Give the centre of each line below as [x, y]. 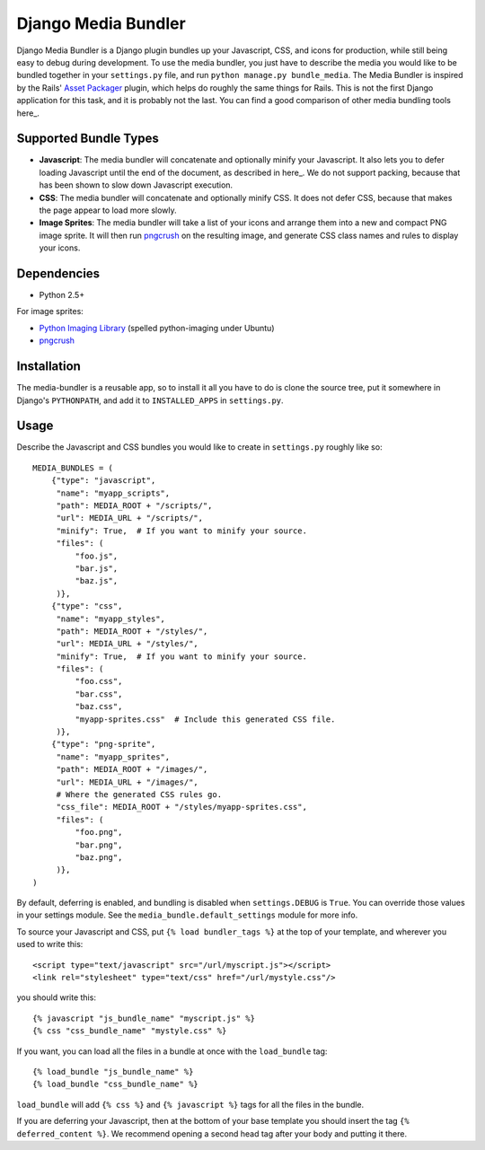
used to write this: [50, 944]
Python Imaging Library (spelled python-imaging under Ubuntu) [157, 328]
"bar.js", [97, 568]
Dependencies [58, 273]
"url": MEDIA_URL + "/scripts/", [130, 518]
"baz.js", [97, 581]
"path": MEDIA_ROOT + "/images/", [132, 769]
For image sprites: [50, 312]
